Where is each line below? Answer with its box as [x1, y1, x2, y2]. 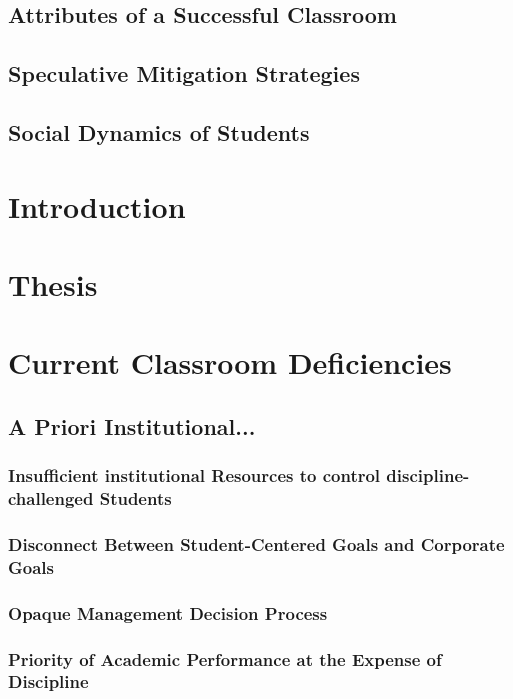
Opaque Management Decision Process [8, 600, 328, 625]
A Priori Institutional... [8, 410, 256, 441]
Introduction [8, 185, 186, 226]
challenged [8, 486, 94, 511]
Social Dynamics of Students [8, 116, 310, 147]
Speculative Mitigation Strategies [8, 58, 360, 89]
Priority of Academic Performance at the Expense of [8, 646, 442, 671]
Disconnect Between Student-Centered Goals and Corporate [8, 531, 505, 556]
